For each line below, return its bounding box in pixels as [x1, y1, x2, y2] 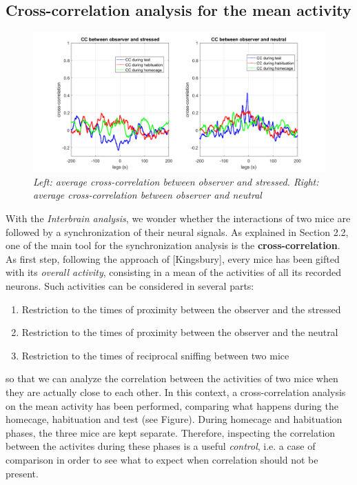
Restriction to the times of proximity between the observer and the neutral [21, 325, 338, 339]
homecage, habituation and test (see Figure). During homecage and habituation [6, 412, 343, 426]
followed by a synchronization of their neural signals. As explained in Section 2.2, [6, 224, 349, 239]
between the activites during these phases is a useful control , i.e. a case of [6, 439, 316, 453]
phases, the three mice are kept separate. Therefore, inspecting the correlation [6, 425, 336, 439]
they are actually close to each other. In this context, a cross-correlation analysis [6, 384, 346, 399]
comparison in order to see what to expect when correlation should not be [6, 452, 318, 466]
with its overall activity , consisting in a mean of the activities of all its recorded [6, 265, 342, 279]
